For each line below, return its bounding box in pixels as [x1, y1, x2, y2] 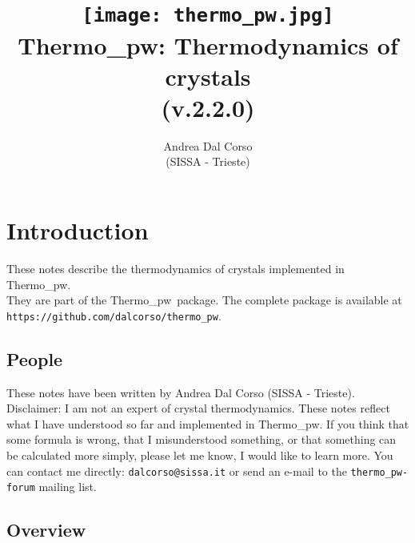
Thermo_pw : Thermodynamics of [18, 28, 398, 61]
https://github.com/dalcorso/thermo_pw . [6, 307, 221, 324]
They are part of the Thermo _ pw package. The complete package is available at [6, 292, 402, 308]
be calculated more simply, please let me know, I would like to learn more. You [6, 446, 393, 463]
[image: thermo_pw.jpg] [82, 4, 334, 27]
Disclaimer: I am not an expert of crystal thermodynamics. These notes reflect [6, 400, 390, 416]
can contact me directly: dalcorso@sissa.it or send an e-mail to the [6, 462, 347, 479]
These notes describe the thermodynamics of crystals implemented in [6, 259, 345, 276]
